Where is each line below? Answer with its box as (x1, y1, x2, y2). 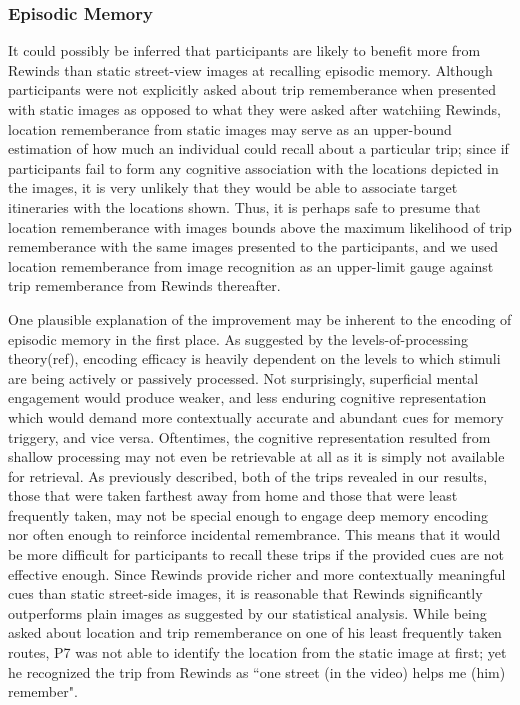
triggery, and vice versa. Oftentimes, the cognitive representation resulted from (8, 426, 491, 447)
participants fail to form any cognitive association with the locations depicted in (8, 157, 499, 178)
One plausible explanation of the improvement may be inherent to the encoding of (8, 308, 512, 329)
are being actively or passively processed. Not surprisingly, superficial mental (8, 367, 479, 388)
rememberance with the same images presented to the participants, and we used (8, 236, 499, 257)
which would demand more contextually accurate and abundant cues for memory (8, 406, 504, 427)
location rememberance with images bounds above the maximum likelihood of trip (8, 216, 512, 237)
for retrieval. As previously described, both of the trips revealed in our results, (8, 465, 488, 486)
